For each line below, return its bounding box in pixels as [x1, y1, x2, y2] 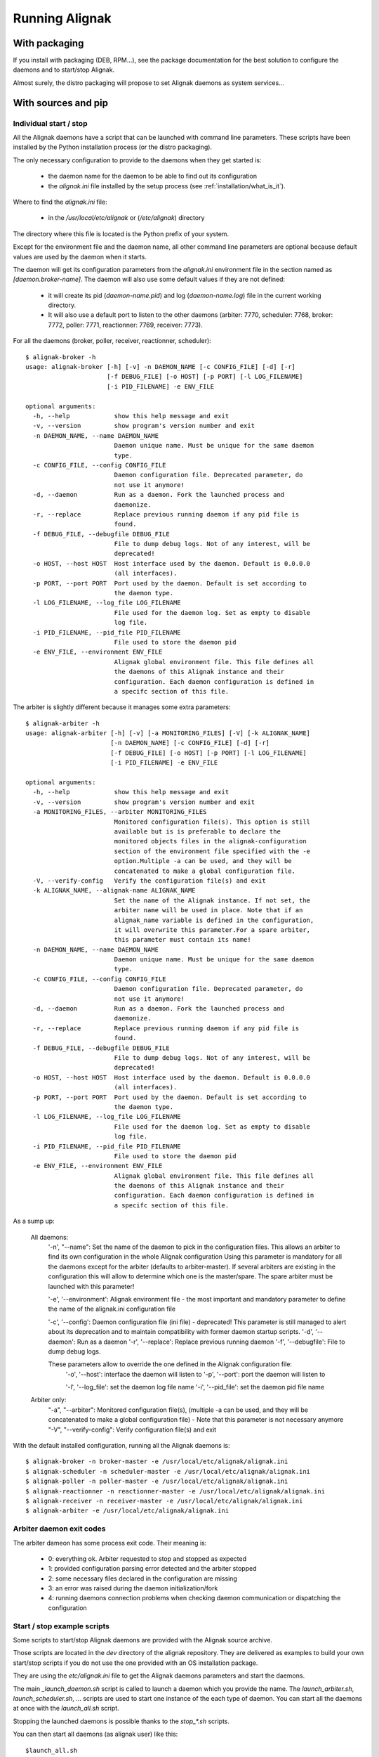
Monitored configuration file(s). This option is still [114, 817, 311, 826]
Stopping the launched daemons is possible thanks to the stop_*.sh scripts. [13, 1717, 230, 1725]
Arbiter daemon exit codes [13, 1524, 106, 1534]
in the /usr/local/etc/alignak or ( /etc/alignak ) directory [48, 214, 205, 222]
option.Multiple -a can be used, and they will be [114, 857, 292, 865]
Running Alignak [13, 11, 112, 26]
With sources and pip [13, 97, 109, 109]
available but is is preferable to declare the [114, 828, 281, 836]
